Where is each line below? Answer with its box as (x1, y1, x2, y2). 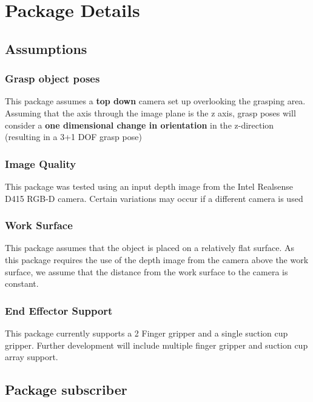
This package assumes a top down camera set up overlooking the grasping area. (5, 95, 306, 107)
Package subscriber (5, 380, 127, 399)
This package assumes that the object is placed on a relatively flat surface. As (5, 241, 294, 254)
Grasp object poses (5, 71, 100, 86)
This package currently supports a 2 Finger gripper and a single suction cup (5, 326, 288, 339)
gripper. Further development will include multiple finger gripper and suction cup (5, 338, 308, 351)
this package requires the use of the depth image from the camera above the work (5, 253, 309, 266)
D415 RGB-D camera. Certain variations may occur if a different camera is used (5, 192, 303, 204)
